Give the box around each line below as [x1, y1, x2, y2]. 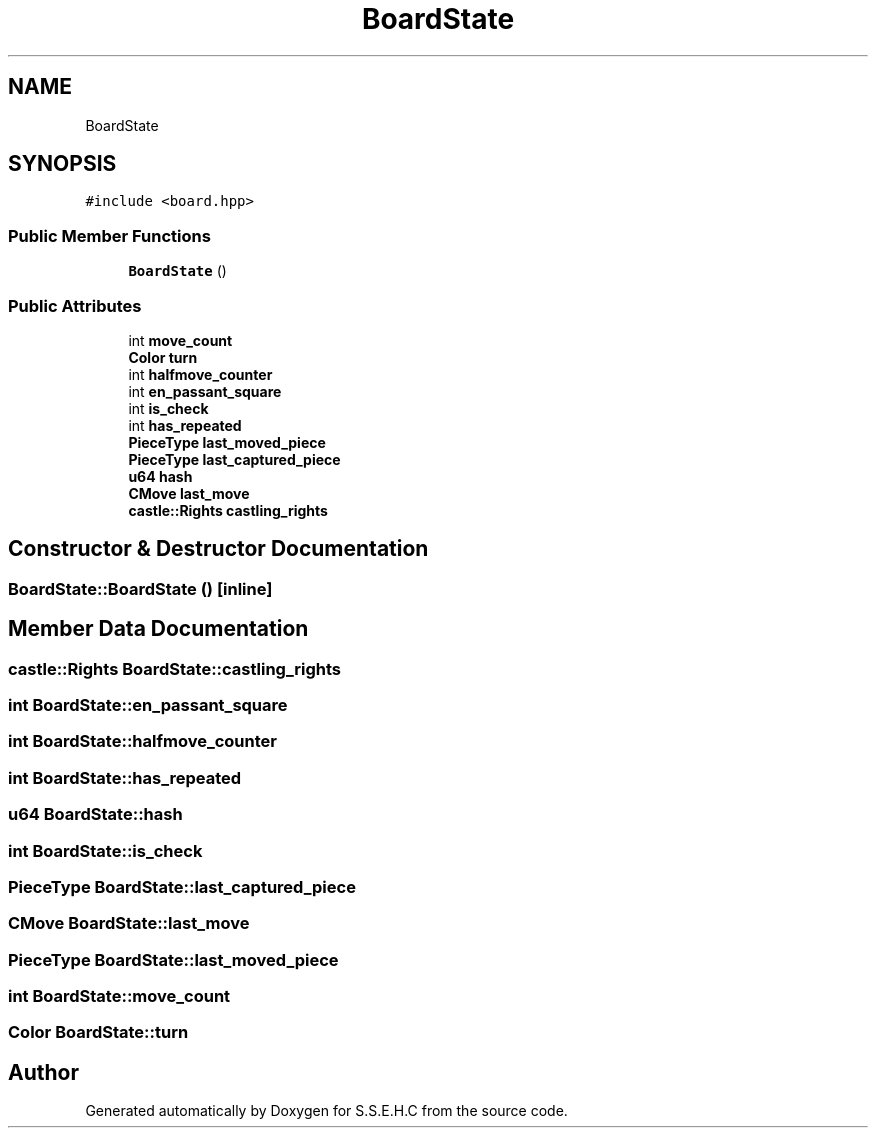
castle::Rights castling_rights [128, 501, 328, 519]
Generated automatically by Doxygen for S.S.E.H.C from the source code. [85, 1102, 568, 1120]
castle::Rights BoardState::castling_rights [8, 658, 341, 679]
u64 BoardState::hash [8, 804, 183, 825]
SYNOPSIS [8, 151, 117, 177]
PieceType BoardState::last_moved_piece [8, 949, 339, 970]
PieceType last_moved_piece [128, 433, 326, 451]
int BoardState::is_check [8, 840, 203, 861]
